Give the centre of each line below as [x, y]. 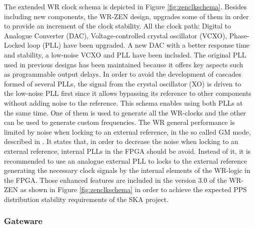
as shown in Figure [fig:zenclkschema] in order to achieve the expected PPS [134, 189]
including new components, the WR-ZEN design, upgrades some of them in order [127, 16]
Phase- [239, 35]
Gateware [23, 221]
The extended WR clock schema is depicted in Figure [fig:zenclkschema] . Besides [126, 6]
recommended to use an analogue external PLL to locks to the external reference [126, 160]
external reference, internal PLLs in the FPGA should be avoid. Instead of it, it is [127, 151]
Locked [14, 45]
